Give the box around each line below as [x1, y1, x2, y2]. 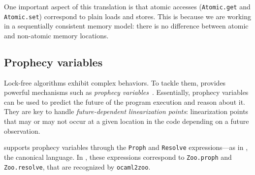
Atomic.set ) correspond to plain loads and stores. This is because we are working [4, 11, 252, 21]
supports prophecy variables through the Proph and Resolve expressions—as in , [4, 142, 248, 152]
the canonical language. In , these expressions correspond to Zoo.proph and [4, 151, 232, 162]
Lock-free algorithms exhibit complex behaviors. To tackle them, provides [4, 77, 226, 87]
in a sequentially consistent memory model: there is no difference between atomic [4, 21, 249, 31]
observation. [4, 125, 40, 136]
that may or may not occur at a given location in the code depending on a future [4, 116, 249, 126]
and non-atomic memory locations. [4, 30, 109, 40]
